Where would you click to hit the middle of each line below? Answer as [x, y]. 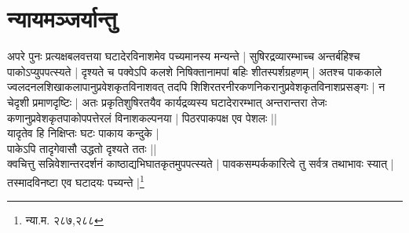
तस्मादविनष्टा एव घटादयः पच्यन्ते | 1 [76, 180]
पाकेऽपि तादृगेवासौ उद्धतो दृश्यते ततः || [82, 148]
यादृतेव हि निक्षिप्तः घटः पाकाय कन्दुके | [83, 133]
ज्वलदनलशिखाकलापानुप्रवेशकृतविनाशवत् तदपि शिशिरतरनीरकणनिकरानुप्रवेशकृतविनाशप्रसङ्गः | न [196, 87]
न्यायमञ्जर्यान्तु [62, 18]
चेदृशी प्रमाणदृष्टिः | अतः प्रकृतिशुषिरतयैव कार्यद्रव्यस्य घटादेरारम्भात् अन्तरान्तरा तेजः [167, 102]
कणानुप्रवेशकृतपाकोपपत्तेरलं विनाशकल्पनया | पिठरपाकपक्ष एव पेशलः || [142, 117]
